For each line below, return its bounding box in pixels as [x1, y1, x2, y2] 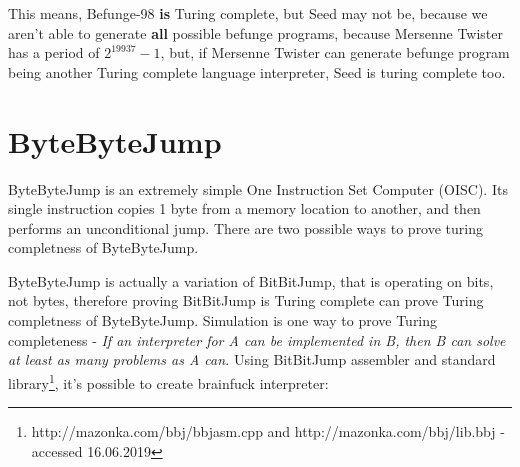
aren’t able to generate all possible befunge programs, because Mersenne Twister [8, 22, 503, 43]
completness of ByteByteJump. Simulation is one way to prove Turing [8, 310, 438, 331]
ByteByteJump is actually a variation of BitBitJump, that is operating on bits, [8, 270, 494, 291]
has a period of [8, 42, 100, 63]
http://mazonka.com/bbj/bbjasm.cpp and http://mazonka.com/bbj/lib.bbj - [31, 421, 505, 442]
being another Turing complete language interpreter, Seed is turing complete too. [8, 61, 506, 82]
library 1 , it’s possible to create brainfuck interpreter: [8, 369, 329, 393]
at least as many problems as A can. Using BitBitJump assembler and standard [8, 349, 496, 370]
